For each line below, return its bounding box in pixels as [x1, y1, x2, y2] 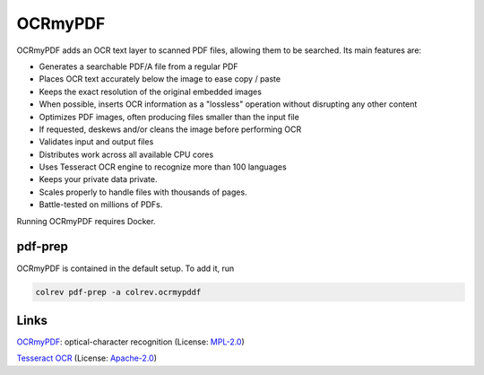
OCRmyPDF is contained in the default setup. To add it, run [16, 263, 235, 274]
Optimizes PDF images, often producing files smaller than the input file [39, 111, 299, 122]
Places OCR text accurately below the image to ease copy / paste [39, 74, 281, 84]
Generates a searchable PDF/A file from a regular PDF [39, 61, 238, 72]
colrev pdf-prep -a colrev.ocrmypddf [35, 287, 202, 297]
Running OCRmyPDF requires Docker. [16, 215, 156, 226]
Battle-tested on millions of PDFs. [39, 199, 163, 210]
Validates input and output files [39, 136, 154, 147]
